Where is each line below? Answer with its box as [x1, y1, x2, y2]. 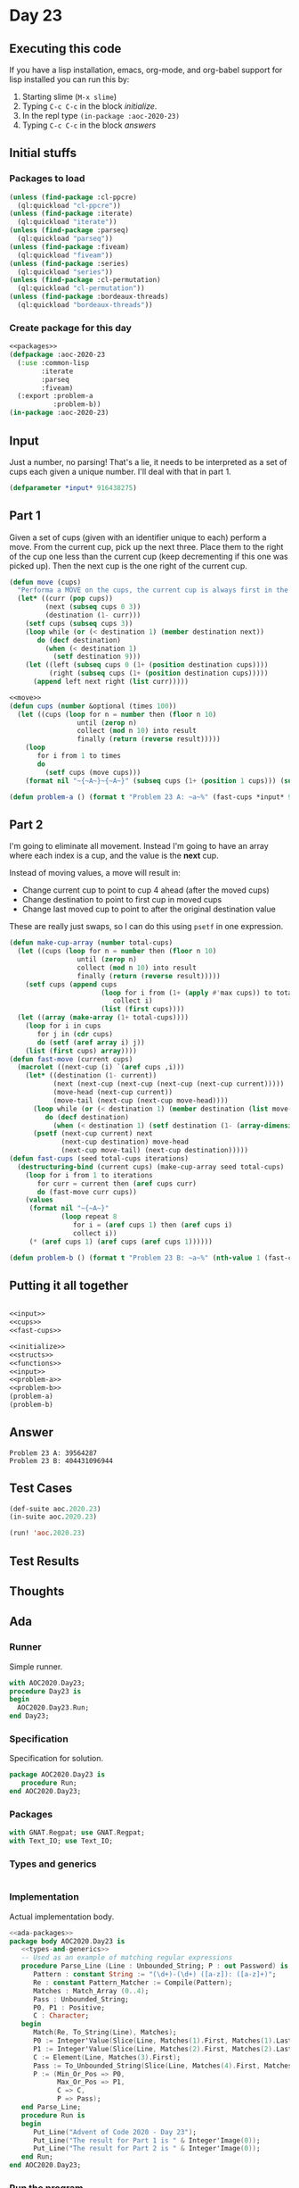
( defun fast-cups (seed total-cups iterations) [9, 1154, 190, 1163]
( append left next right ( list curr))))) [32, 678, 190, 686]
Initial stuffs [9, 146, 77, 161]
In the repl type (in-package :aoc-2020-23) [21, 111, 181, 121]
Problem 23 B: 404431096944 [9, 1456, 114, 1465]
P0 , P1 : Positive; [32, 2003, 105, 2012]
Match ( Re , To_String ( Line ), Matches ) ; [32, 2028, 177, 2037]
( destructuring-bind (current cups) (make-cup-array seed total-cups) [17, 1162, 285, 1171]
